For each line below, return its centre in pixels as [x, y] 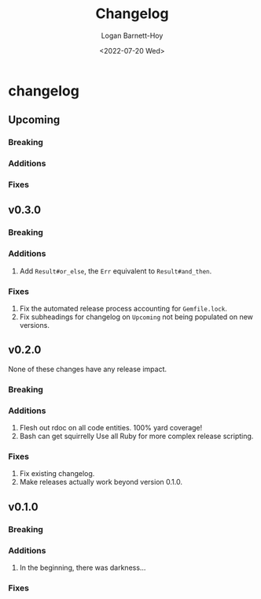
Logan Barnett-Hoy [132, 35]
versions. [34, 325]
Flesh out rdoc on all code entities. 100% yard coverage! [111, 428]
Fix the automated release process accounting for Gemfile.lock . [123, 309]
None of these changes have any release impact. [88, 369]
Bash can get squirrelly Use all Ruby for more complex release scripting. [136, 436]
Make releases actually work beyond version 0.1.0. [101, 482]
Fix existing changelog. [57, 474]
